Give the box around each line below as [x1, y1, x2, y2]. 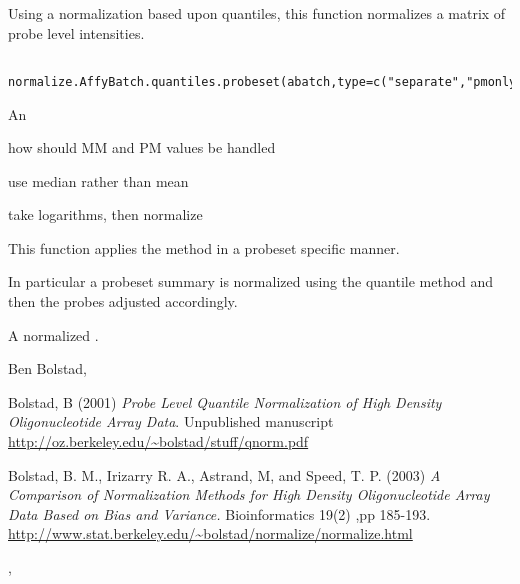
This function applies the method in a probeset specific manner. [8, 237, 400, 258]
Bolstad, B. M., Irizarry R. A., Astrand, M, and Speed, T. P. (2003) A [8, 464, 441, 485]
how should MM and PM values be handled [8, 137, 276, 158]
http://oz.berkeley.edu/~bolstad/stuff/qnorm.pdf [8, 431, 309, 452]
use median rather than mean [8, 170, 189, 191]
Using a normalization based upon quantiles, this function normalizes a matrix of [8, 3, 506, 23]
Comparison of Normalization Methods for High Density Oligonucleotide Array [8, 484, 490, 505]
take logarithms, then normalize [8, 204, 203, 225]
